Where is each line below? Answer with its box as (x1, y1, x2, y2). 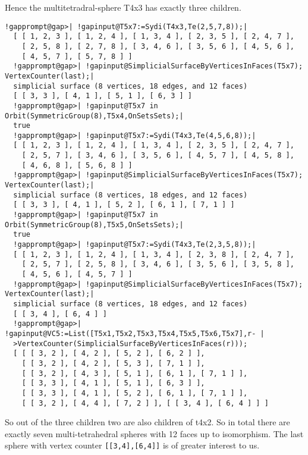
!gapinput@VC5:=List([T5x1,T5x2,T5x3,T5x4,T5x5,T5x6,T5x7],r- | (5, 329, 265, 338)
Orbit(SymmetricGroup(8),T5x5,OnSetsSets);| (5, 220, 184, 229)
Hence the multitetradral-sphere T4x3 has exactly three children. (5, 1, 241, 13)
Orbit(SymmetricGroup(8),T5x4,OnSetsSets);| (5, 111, 184, 120)
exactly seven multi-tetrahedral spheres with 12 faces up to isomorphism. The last (5, 427, 304, 440)
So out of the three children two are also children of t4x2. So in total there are (5, 416, 290, 428)
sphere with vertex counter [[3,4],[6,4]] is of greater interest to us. (5, 439, 260, 451)
